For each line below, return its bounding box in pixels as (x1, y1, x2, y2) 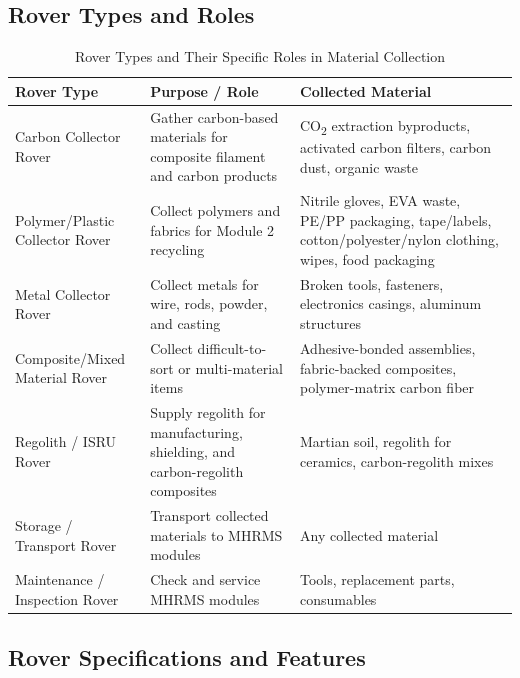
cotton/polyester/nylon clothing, (300, 229, 499, 250)
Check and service (150, 569, 261, 590)
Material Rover (15, 367, 108, 388)
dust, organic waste (300, 156, 419, 177)
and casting (150, 313, 221, 334)
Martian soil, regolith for (300, 431, 452, 452)
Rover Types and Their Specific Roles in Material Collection (74, 46, 446, 67)
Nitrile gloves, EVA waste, (300, 190, 461, 211)
